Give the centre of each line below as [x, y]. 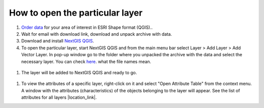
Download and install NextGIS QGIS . [58, 41]
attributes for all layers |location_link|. [59, 97]
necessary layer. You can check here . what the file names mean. [86, 62]
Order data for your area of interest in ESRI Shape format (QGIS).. [87, 27]
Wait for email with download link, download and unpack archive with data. [97, 34]
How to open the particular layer [76, 13]
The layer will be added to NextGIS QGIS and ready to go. [79, 72]
